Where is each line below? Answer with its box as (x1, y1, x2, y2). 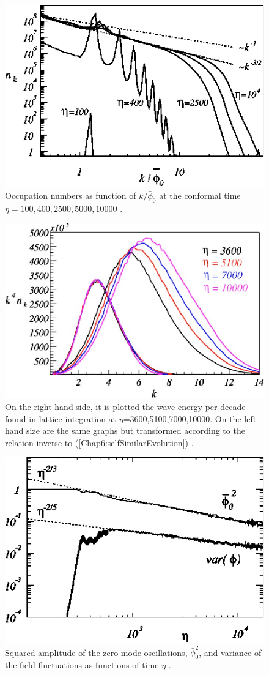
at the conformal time (159, 188, 241, 201)
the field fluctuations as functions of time (5, 658, 159, 671)
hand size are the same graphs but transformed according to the (5, 424, 245, 437)
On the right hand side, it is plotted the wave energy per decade (5, 400, 246, 413)
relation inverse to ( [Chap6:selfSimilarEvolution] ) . (5, 436, 194, 449)
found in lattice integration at (5, 412, 117, 425)
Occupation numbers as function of (5, 188, 136, 201)
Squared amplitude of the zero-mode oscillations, (5, 646, 188, 658)
